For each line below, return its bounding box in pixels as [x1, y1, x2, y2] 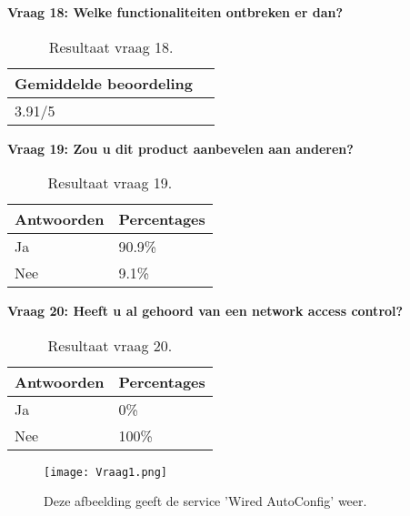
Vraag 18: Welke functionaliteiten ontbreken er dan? [7, 3, 344, 21]
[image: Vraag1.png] [44, 465, 168, 479]
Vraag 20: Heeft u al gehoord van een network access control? [7, 301, 404, 320]
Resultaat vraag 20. [47, 334, 173, 356]
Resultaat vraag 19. [47, 172, 173, 194]
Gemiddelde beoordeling [15, 72, 194, 94]
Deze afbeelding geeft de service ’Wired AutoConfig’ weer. [44, 491, 367, 511]
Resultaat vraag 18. [48, 35, 174, 57]
